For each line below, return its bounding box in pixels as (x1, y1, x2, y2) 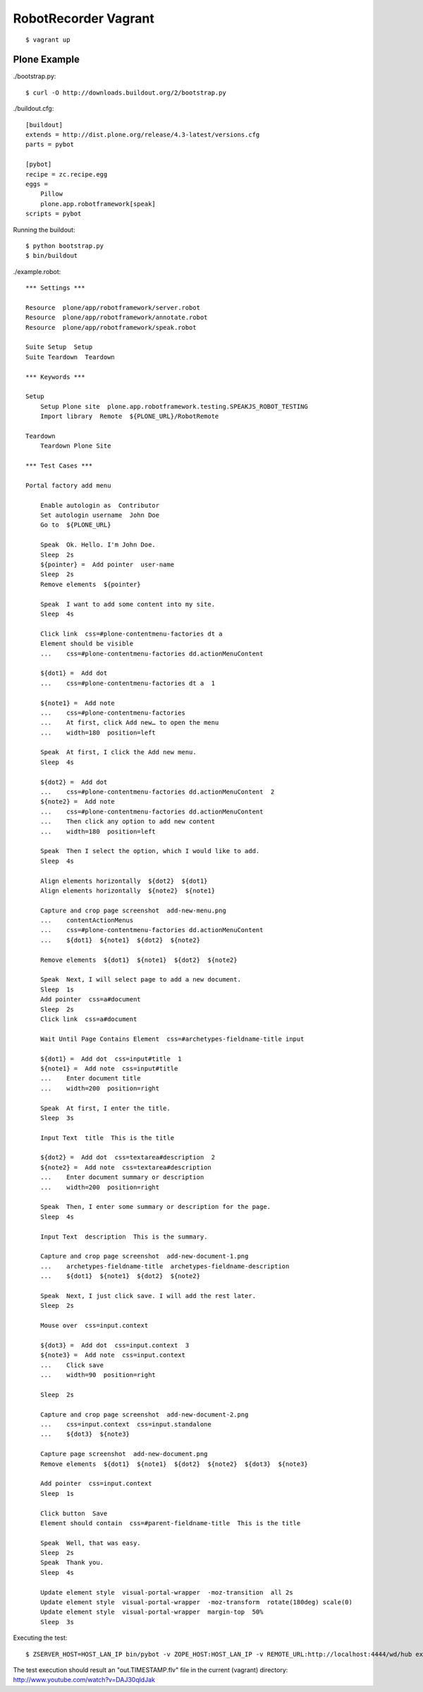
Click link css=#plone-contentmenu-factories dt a (39, 629, 223, 638)
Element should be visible (39, 640, 134, 648)
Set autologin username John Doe (39, 511, 160, 519)
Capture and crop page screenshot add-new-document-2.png (39, 1410, 249, 1419)
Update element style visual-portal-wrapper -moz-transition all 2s (39, 1588, 293, 1596)
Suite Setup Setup (25, 343, 93, 351)
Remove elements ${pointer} (39, 580, 141, 588)
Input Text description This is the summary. (39, 1232, 208, 1241)
